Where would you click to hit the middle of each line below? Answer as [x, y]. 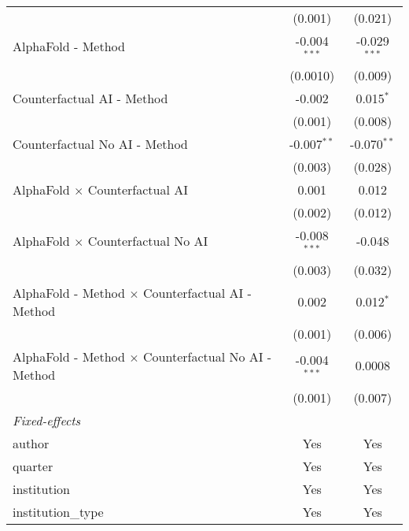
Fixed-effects [47, 420]
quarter [33, 466]
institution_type [58, 511]
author [31, 443]
